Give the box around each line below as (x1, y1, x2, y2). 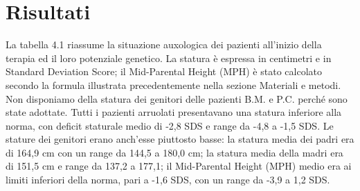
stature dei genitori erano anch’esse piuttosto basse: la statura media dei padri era (6, 132, 354, 146)
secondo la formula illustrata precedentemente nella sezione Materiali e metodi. (6, 77, 341, 92)
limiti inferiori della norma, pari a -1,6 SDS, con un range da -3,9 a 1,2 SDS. (6, 172, 330, 187)
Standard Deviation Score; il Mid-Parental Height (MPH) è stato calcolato (6, 64, 322, 79)
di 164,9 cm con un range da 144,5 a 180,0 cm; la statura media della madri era (6, 145, 343, 159)
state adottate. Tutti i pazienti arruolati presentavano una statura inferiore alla (6, 105, 342, 119)
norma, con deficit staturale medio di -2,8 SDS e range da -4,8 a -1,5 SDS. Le (6, 118, 334, 132)
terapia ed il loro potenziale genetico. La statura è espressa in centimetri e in (6, 50, 332, 65)
